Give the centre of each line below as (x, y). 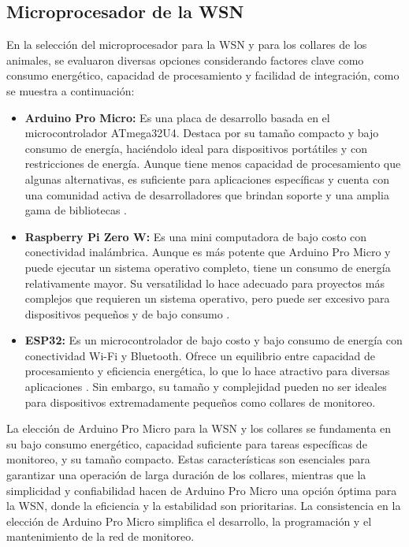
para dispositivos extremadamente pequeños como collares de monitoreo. (200, 402)
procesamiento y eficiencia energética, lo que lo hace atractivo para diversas (207, 371)
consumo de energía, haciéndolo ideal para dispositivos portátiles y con (196, 148)
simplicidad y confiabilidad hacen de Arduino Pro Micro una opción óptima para (202, 490)
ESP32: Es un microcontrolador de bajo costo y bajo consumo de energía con (214, 340)
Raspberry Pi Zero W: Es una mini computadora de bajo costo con (196, 236)
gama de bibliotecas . (76, 210)
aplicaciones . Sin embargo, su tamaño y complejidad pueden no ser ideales (206, 387)
